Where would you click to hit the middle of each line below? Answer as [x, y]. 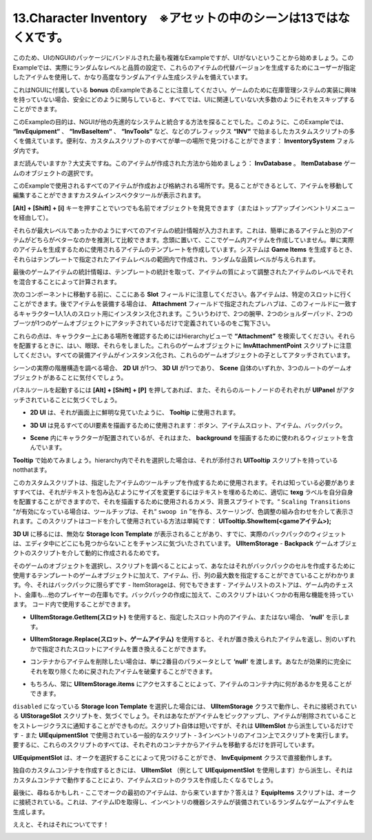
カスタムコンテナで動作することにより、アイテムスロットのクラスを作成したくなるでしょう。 [145, 780]
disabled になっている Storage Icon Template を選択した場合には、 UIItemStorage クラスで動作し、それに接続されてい [185, 706]
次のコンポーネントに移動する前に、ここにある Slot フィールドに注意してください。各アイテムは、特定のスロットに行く [183, 294]
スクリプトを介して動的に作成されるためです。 [97, 553]
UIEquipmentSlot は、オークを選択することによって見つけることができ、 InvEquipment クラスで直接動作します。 [174, 757]
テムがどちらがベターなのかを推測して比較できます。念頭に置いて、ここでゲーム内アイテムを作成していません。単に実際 [183, 240]
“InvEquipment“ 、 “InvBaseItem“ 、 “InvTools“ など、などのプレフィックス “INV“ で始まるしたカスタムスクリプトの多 [184, 132]
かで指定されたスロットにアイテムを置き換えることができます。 [120, 649]
